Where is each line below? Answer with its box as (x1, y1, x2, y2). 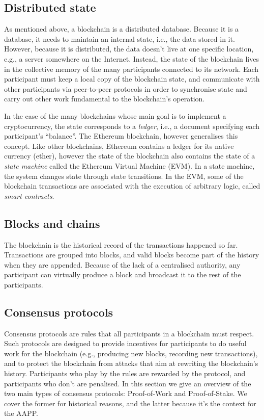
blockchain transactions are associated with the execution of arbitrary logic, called (4, 180, 260, 191)
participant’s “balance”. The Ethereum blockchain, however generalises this (4, 130, 238, 141)
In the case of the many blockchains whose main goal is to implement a (4, 110, 226, 121)
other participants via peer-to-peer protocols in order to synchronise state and (4, 83, 247, 94)
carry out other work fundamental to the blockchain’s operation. (4, 93, 205, 104)
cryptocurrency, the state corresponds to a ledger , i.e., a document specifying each (4, 120, 260, 131)
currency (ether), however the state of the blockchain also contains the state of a (4, 150, 255, 161)
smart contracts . (4, 190, 54, 201)
